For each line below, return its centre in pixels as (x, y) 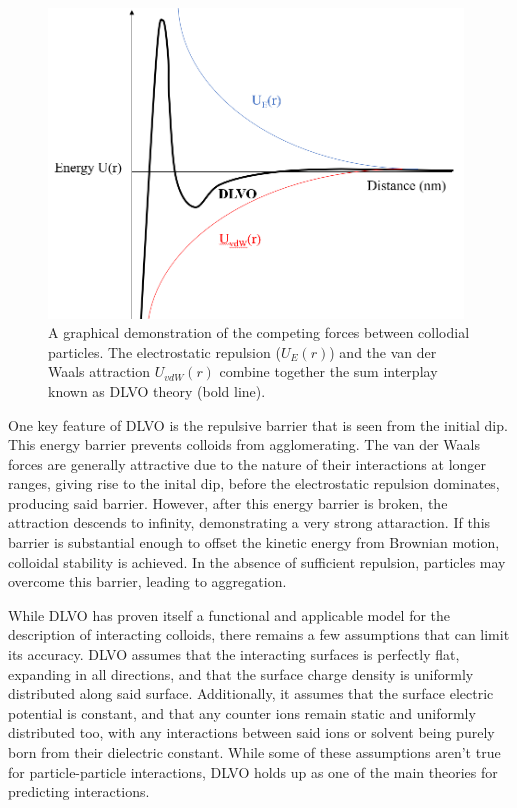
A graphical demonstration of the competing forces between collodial (259, 332)
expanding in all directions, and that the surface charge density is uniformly (241, 673)
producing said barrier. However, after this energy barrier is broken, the (228, 502)
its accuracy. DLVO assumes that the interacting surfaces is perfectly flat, (234, 654)
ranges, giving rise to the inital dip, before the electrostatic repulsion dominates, (254, 483)
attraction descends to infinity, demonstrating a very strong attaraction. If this (249, 522)
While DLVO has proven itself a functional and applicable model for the (229, 614)
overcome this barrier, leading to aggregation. (147, 581)
